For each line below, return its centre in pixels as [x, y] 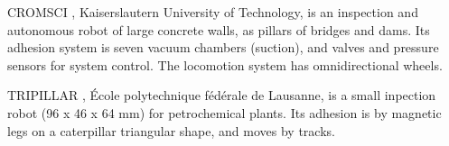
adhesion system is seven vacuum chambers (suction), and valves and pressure [223, 47]
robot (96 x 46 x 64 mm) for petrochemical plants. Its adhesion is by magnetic [224, 112]
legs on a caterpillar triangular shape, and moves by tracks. [171, 130]
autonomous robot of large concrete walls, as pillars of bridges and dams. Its [219, 29]
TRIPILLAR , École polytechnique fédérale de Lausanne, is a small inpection [222, 95]
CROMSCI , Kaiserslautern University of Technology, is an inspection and [213, 12]
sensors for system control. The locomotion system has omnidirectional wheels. [225, 64]
